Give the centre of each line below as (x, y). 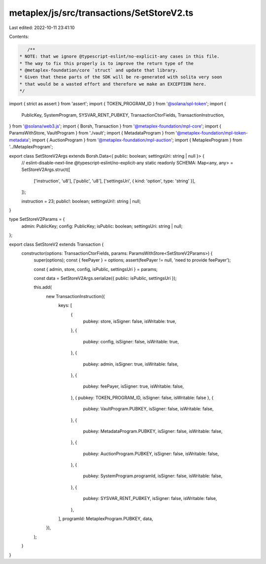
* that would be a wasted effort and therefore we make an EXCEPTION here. (113, 84)
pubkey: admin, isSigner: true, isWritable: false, (131, 364)
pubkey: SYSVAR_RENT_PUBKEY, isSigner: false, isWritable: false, (150, 498)
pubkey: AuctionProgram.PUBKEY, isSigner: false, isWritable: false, (151, 454)
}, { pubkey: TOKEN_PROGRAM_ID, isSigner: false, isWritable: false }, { (142, 398)
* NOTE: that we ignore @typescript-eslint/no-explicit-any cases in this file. (119, 56)
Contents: (19, 36)
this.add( (43, 287)
